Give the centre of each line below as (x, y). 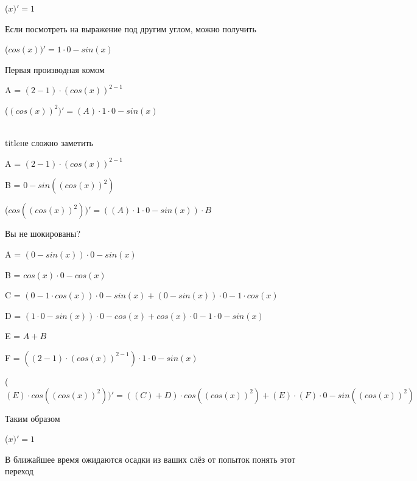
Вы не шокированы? (43, 233)
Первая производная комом (55, 69)
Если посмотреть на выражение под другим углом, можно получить (131, 28)
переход (19, 471)
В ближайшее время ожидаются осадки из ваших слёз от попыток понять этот (150, 459)
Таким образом (33, 418)
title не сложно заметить (49, 143)
